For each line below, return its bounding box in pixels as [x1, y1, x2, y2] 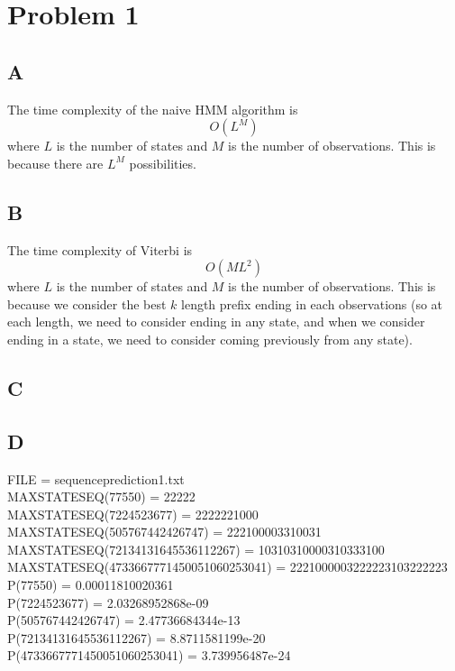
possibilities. [129, 153, 196, 172]
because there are [7, 153, 104, 172]
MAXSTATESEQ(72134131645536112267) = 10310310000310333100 [7, 539, 385, 558]
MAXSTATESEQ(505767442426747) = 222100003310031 [7, 522, 322, 541]
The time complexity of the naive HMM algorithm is [7, 99, 298, 118]
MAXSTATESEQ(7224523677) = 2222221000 [7, 504, 259, 523]
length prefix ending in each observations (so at [181, 294, 443, 313]
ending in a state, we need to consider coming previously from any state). [7, 329, 413, 348]
